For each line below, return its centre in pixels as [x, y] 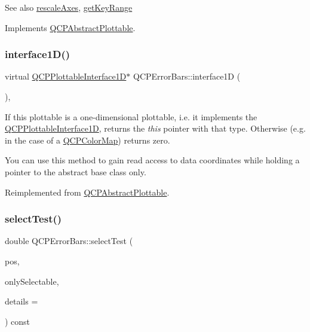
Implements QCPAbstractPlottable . [70, 27]
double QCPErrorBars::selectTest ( [69, 241]
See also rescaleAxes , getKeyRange [69, 7]
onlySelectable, [32, 281]
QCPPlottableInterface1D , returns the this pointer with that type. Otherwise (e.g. [155, 128]
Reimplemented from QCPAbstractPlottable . [87, 192]
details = [22, 301]
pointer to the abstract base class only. [76, 171]
